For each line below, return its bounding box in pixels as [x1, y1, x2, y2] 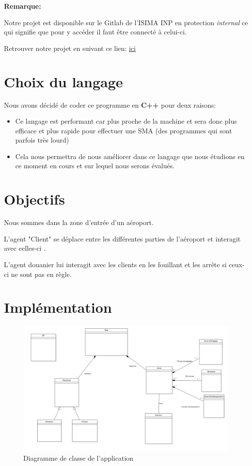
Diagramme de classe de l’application [23, 453, 134, 463]
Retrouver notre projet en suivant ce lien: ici [4, 43, 136, 53]
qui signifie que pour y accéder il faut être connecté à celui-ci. [4, 27, 187, 37]
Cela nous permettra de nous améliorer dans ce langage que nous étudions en [15, 151, 245, 161]
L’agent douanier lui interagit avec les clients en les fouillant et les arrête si [4, 259, 227, 269]
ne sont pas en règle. [11, 269, 72, 279]
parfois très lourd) [15, 135, 69, 145]
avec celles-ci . [4, 243, 46, 253]
